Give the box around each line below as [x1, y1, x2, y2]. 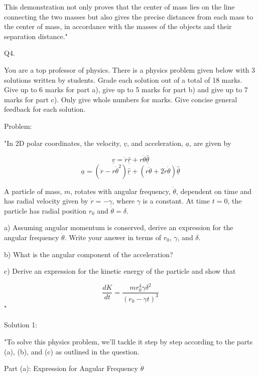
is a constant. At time [143, 196, 210, 206]
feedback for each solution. [4, 104, 86, 114]
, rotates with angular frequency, [70, 185, 171, 196]
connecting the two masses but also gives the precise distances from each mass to [4, 11, 253, 22]
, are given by [189, 137, 231, 148]
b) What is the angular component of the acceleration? [4, 249, 173, 259]
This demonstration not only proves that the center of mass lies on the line [4, 2, 235, 12]
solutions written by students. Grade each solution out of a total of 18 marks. [4, 74, 242, 85]
